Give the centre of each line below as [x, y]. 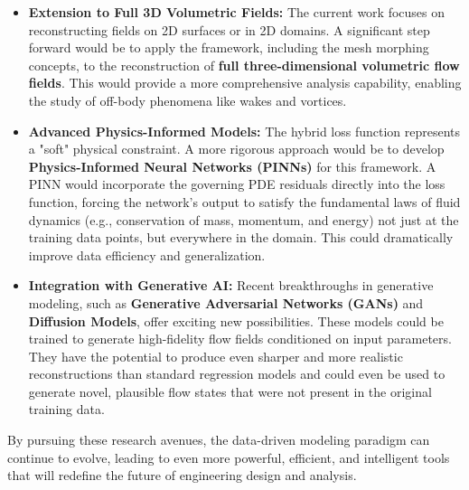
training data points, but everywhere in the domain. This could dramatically [241, 237]
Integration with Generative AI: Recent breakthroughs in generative [231, 285]
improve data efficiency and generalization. [147, 254]
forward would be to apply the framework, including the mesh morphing [229, 47]
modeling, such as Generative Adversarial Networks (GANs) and [226, 302]
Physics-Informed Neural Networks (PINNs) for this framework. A [232, 166]
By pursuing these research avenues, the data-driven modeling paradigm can [219, 440]
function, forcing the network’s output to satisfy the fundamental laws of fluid [244, 201]
